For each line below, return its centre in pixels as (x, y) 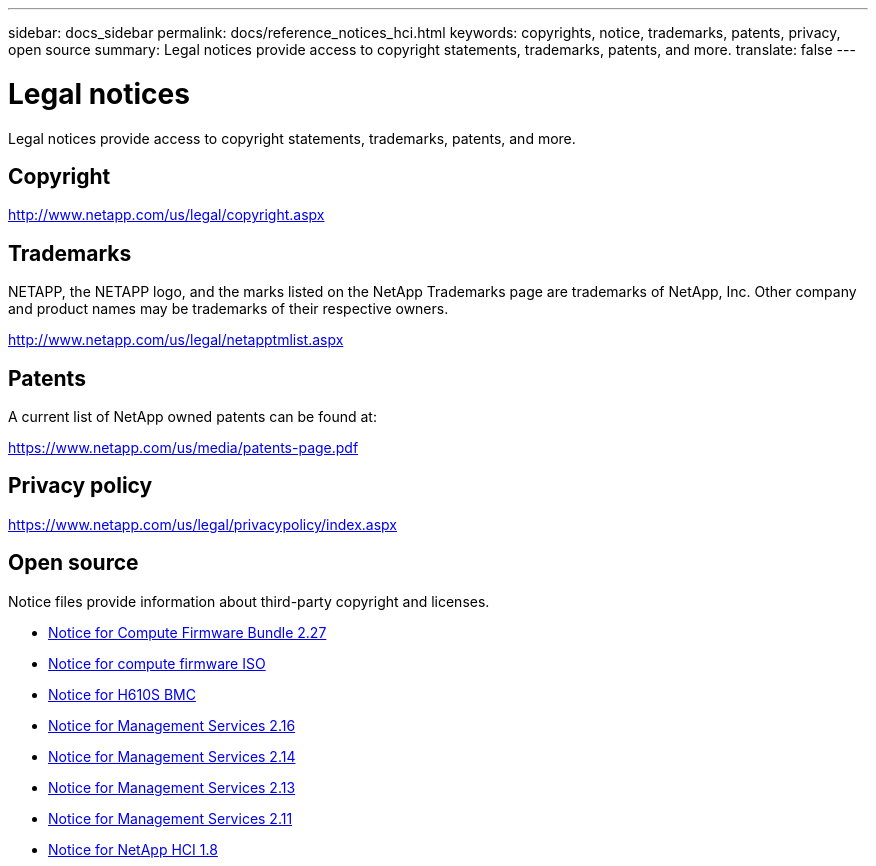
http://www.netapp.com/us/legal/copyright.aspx (166, 215)
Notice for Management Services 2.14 (172, 756)
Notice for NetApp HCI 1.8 (133, 849)
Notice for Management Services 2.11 (170, 818)
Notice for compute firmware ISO (157, 663)
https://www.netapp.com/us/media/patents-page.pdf (183, 448)
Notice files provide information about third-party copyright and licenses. (249, 601)
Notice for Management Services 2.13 (172, 787)
